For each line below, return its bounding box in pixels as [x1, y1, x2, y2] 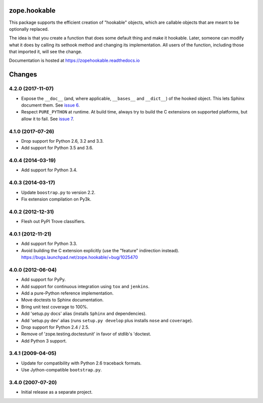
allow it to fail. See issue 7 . [21, 116, 74, 122]
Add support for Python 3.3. [21, 241, 77, 247]
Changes [9, 71, 38, 79]
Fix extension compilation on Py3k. [21, 196, 92, 202]
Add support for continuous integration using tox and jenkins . [21, 283, 150, 289]
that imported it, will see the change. [9, 49, 82, 55]
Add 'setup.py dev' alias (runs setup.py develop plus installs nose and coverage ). [21, 317, 193, 323]
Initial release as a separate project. [21, 389, 93, 395]
